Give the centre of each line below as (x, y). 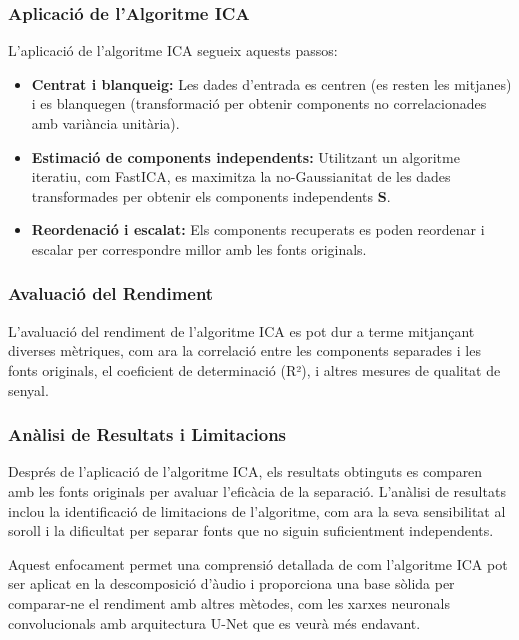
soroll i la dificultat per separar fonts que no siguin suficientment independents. (251, 530)
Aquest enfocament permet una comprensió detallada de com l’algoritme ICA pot (258, 563)
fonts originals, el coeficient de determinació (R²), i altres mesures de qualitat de (254, 369)
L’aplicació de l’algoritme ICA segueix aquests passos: (173, 50)
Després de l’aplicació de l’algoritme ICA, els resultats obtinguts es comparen (245, 471)
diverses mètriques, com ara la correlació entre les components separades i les (244, 350)
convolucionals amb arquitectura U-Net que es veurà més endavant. (214, 622)
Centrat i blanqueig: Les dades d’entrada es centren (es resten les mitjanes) (271, 83)
